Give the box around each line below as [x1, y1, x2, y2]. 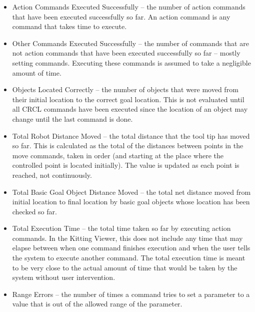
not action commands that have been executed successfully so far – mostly [12, 48, 240, 58]
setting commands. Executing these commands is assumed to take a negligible [12, 57, 251, 68]
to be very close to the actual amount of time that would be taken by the [12, 262, 237, 272]
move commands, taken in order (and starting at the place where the [12, 150, 224, 160]
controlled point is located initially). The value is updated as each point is [12, 160, 239, 170]
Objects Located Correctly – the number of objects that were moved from [12, 84, 238, 95]
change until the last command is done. [12, 113, 133, 124]
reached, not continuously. [12, 169, 92, 180]
